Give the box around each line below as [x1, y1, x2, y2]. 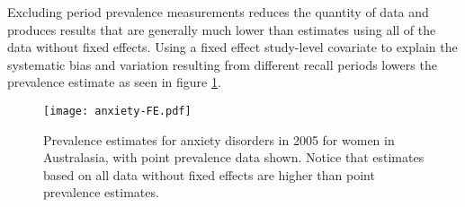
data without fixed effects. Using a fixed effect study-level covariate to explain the [7, 38, 458, 56]
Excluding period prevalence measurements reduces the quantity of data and [7, 3, 429, 21]
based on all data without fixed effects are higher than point [43, 165, 375, 184]
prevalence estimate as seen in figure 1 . [7, 73, 221, 91]
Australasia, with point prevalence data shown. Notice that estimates [43, 148, 425, 167]
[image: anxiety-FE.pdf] [43, 104, 192, 117]
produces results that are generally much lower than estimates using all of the [7, 20, 436, 39]
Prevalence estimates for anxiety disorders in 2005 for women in [43, 130, 395, 149]
